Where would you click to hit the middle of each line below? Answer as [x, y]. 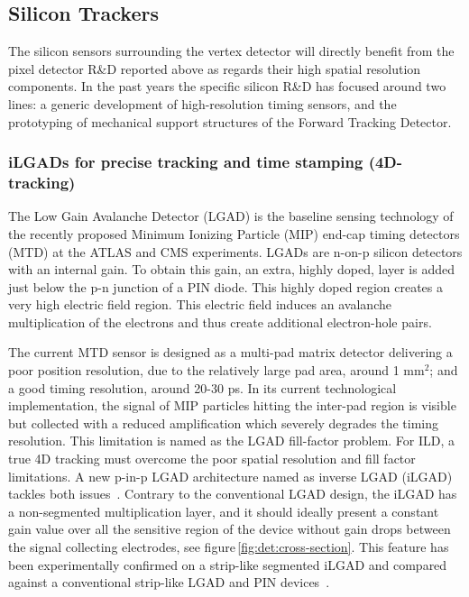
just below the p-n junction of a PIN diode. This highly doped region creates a [225, 286]
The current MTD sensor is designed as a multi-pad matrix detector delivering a [230, 352]
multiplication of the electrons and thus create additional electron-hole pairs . [220, 321]
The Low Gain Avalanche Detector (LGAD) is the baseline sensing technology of [231, 216]
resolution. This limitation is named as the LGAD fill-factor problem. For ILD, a [232, 441]
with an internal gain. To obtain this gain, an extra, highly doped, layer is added [232, 269]
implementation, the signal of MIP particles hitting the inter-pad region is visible [232, 405]
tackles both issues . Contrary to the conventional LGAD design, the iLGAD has [233, 494]
